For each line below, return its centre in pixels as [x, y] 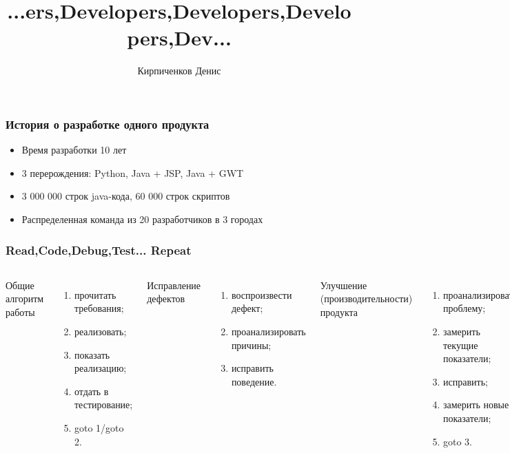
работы [20, 312]
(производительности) [366, 298]
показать [92, 354]
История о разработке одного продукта [108, 124]
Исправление [174, 285]
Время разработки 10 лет [74, 150]
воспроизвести [262, 294]
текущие [461, 345]
